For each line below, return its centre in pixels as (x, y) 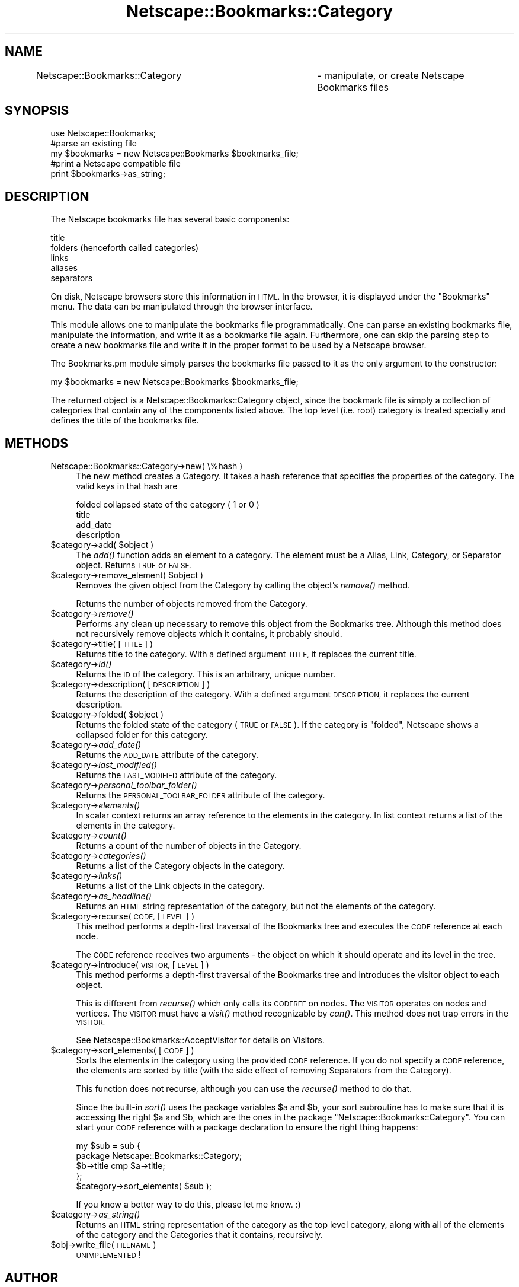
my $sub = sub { (108, 1146)
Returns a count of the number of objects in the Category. (189, 846)
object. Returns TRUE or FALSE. (134, 565)
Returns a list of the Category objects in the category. (180, 866)
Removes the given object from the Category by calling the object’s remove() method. (243, 585)
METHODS (37, 443)
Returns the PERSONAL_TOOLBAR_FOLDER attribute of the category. (201, 795)
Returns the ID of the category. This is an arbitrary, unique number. (206, 674)
